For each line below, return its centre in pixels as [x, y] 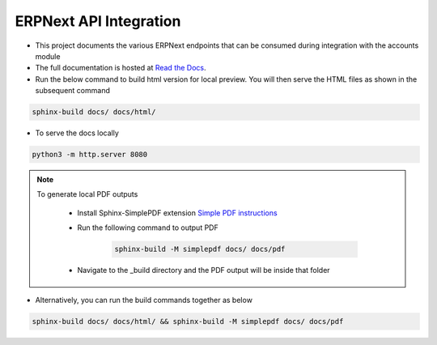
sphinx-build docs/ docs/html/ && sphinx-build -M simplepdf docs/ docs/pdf [188, 321]
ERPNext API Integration [98, 21]
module [48, 56]
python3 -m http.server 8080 [90, 155]
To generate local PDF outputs [87, 194]
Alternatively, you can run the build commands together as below [144, 300]
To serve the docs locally [77, 133]
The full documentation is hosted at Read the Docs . [121, 68]
